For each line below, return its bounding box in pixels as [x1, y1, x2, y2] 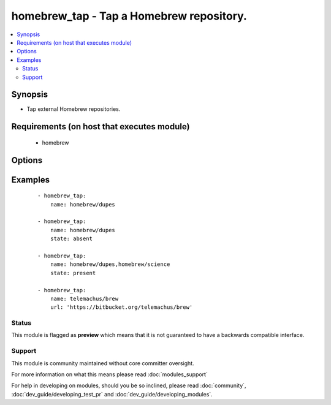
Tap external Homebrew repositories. [26, 105, 121, 113]
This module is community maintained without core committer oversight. [11, 359, 194, 367]
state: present [50, 270, 96, 276]
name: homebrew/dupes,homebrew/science [50, 261, 170, 268]
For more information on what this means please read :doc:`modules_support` [11, 371, 208, 378]
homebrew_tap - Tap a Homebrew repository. [11, 9, 248, 23]
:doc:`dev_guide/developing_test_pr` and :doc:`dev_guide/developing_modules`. [11, 390, 213, 398]
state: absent [50, 235, 93, 242]
